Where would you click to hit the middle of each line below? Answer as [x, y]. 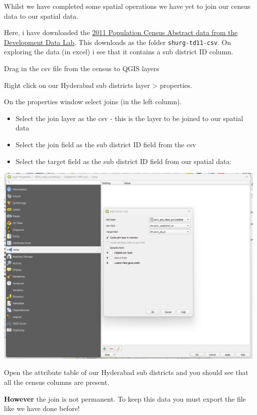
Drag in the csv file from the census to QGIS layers [82, 68]
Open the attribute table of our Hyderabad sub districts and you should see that [126, 372]
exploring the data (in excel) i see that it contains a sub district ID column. [119, 52]
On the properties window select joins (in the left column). [93, 102]
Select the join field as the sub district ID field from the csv [106, 144]
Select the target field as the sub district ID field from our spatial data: [124, 161]
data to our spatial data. [41, 16]
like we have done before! [42, 408]
